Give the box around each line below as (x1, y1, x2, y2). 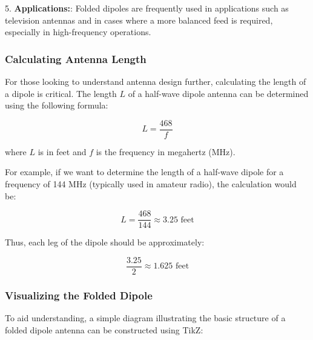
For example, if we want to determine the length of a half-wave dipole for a (5, 165, 284, 178)
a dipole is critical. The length (5, 87, 117, 99)
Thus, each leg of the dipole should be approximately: (5, 236, 205, 248)
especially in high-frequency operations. (5, 25, 151, 38)
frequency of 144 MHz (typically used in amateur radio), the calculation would (5, 178, 297, 190)
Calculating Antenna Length (5, 51, 147, 66)
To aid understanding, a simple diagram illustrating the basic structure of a (5, 312, 286, 324)
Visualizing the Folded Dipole (5, 287, 153, 302)
